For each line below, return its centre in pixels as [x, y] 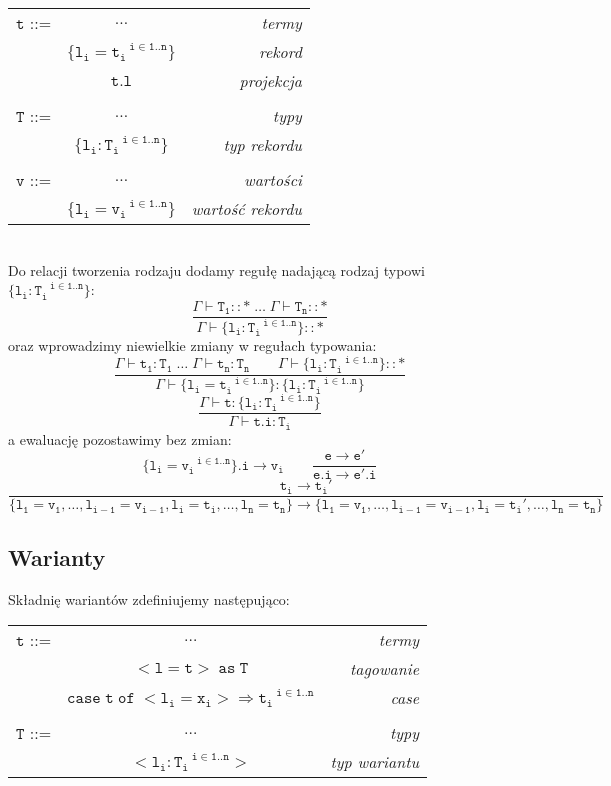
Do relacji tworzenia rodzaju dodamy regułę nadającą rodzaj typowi [216, 269]
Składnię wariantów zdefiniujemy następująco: [149, 598]
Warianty [57, 556]
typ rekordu [262, 144]
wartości [273, 179]
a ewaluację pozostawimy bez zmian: [120, 438]
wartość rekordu [246, 208]
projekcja [270, 80]
